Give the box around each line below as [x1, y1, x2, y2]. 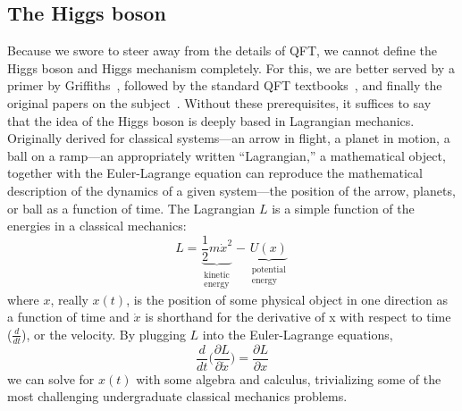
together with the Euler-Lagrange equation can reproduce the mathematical [7, 164, 423, 182]
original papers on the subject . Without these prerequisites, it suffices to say [7, 93, 432, 112]
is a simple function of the [272, 198, 415, 217]
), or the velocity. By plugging [21, 324, 186, 343]
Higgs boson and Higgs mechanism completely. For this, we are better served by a [7, 58, 455, 77]
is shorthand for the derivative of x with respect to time [145, 307, 451, 326]
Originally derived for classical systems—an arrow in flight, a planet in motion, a [7, 129, 450, 147]
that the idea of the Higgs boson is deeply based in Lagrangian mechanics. [7, 111, 415, 130]
